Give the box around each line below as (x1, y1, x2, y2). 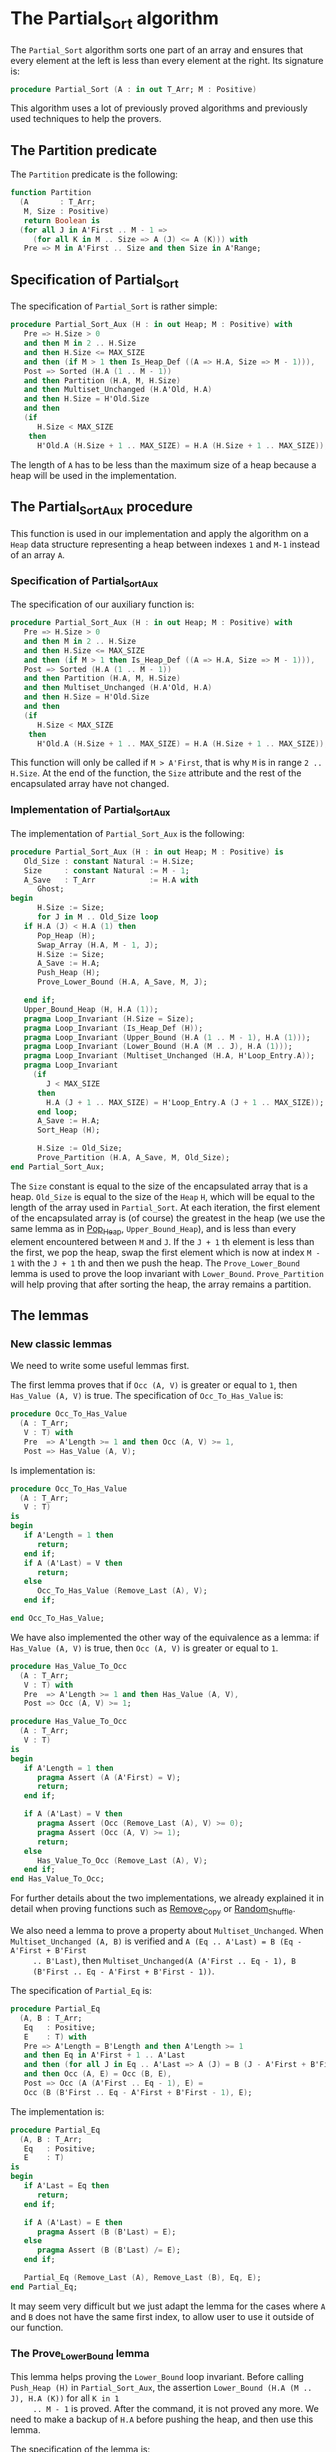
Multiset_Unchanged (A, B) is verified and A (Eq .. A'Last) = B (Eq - (10, 1935, 303, 1947)
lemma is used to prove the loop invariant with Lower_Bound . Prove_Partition (10, 1267, 325, 1279)
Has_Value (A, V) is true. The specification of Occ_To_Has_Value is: (10, 1390, 284, 1402)
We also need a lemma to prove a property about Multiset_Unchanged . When (10, 1925, 324, 1936)
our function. (10, 2321, 64, 2333)
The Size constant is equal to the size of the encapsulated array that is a (10, 1180, 308, 1192)
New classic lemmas (10, 1337, 113, 1351)
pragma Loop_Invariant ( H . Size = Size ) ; (23, 1013, 195, 1024)
